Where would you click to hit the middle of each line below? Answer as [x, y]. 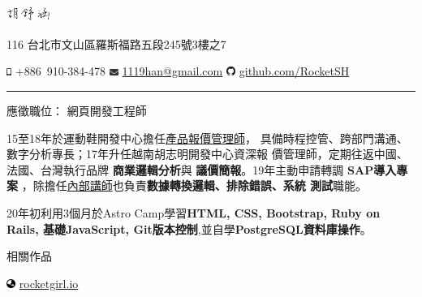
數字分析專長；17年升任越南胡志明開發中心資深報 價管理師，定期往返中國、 [207, 154]
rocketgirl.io [49, 283]
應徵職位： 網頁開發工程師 [77, 110]
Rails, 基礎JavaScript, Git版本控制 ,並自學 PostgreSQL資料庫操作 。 [189, 228]
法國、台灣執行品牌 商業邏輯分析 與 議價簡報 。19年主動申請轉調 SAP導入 [202, 169]
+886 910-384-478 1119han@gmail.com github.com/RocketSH [182, 71]
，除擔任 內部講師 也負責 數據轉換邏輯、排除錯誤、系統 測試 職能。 [194, 185]
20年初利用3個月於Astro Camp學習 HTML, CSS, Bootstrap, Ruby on [194, 212]
